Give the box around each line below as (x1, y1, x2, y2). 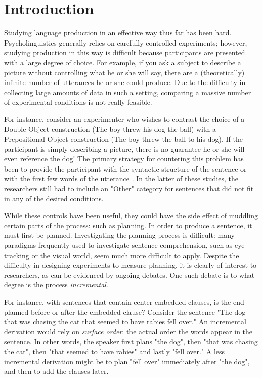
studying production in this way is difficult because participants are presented (4, 47, 245, 58)
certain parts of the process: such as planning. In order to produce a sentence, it (4, 220, 252, 230)
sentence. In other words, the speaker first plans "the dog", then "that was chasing (4, 336, 258, 347)
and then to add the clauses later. (4, 366, 109, 376)
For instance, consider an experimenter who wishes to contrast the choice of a (4, 113, 245, 124)
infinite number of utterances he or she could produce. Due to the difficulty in (4, 77, 246, 88)
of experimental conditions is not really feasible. (4, 97, 152, 107)
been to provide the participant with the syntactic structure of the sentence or (4, 163, 247, 174)
